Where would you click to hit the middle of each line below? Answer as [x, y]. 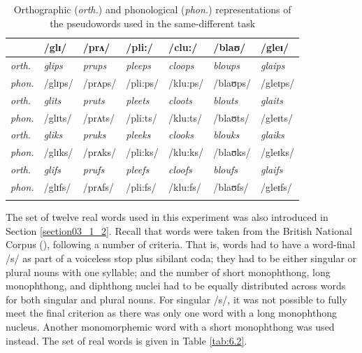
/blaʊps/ [232, 82]
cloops [181, 65]
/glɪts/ [58, 117]
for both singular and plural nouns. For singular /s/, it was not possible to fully [176, 299]
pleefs [138, 170]
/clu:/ [183, 47]
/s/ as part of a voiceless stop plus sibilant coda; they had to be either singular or [181, 258]
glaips [273, 65]
